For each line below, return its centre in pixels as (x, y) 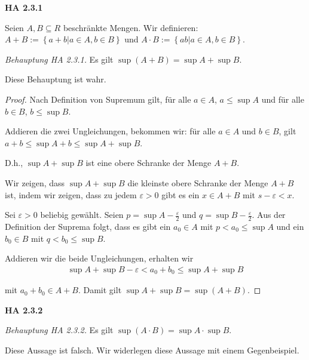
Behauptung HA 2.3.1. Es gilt (59, 59)
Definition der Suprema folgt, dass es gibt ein (88, 226)
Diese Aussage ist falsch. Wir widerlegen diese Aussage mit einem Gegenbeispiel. (152, 350)
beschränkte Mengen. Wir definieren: (131, 27)
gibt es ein (180, 194)
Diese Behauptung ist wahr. (56, 79)
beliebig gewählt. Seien (82, 215)
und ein (290, 226)
